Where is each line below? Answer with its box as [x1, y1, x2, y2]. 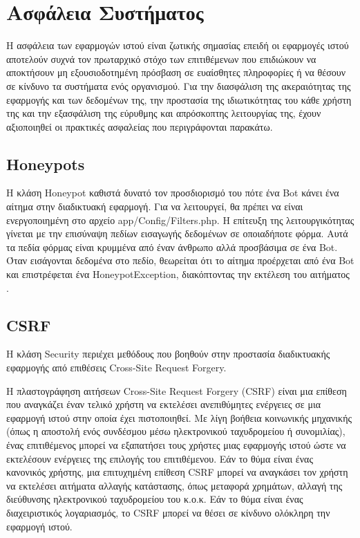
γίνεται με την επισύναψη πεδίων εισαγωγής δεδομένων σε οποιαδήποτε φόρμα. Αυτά [6, 226, 348, 241]
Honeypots [6, 153, 85, 174]
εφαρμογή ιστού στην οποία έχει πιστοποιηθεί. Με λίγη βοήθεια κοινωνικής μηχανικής [6, 410, 352, 425]
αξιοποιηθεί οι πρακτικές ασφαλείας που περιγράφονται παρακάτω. [6, 119, 273, 133]
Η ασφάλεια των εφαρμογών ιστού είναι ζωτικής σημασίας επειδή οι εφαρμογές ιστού [6, 38, 349, 53]
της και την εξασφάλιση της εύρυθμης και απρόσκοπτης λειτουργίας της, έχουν [6, 106, 321, 120]
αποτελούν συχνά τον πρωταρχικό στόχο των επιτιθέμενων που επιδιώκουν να [6, 51, 316, 66]
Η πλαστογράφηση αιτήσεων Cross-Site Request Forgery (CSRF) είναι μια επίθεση [6, 383, 347, 398]
